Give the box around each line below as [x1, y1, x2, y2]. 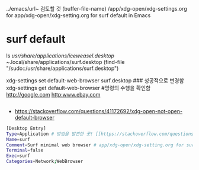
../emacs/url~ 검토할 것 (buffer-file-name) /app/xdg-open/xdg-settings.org [6, 5, 188, 12]
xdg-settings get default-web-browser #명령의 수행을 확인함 [6, 84, 151, 91]
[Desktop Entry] [6, 125, 46, 131]
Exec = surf [6, 153, 31, 159]
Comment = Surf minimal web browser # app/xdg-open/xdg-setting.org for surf [6, 142, 197, 148]
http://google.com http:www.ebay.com [6, 91, 101, 98]
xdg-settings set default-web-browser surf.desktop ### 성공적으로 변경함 [6, 76, 185, 84]
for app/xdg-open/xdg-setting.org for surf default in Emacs [6, 12, 151, 19]
